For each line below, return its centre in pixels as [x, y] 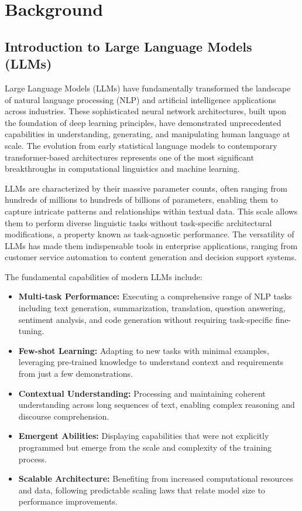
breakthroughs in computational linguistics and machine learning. [122, 168]
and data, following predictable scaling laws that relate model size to [142, 490]
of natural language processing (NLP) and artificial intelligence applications [140, 99]
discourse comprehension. [64, 416]
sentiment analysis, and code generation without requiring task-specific [145, 319]
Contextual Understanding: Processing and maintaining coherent [142, 393]
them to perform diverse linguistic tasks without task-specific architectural [138, 222]
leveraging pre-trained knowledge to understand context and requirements [151, 362]
